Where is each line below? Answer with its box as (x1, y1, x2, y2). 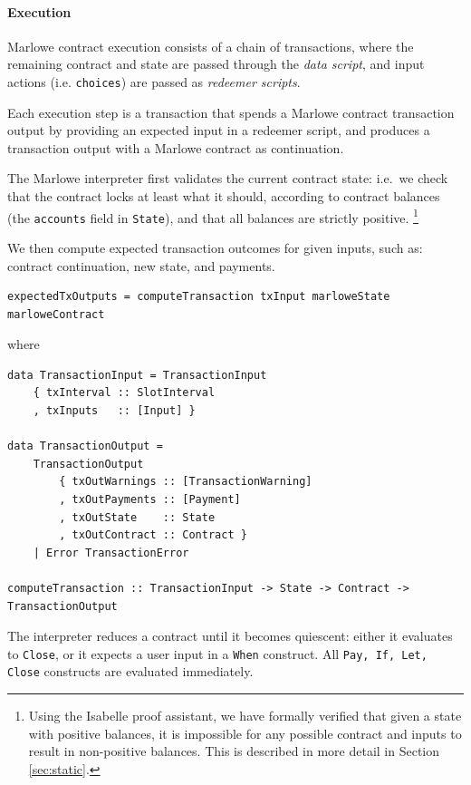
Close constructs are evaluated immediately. (7, 662, 254, 681)
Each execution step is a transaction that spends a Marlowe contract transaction (7, 102, 455, 121)
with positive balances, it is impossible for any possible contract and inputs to (28, 723, 462, 742)
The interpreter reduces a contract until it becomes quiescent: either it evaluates (7, 626, 453, 645)
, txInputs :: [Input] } (33, 404, 196, 418)
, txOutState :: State (59, 510, 216, 524)
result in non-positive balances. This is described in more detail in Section (28, 741, 440, 761)
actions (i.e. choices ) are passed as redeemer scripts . (7, 72, 301, 91)
